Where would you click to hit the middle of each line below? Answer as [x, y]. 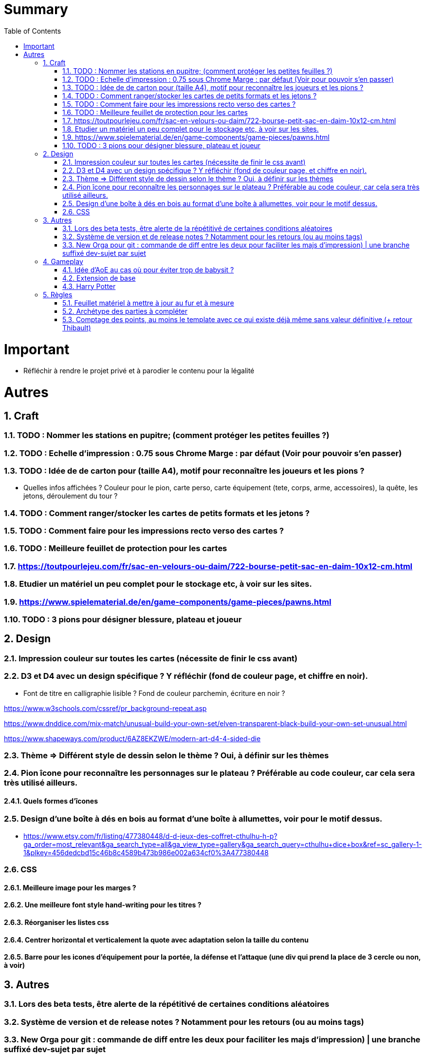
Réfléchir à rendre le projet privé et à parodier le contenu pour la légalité [139, 371]
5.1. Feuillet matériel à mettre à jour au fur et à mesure [148, 303]
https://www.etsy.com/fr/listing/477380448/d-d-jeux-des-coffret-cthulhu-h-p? [150, 836]
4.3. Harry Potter [89, 286]
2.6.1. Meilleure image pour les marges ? [70, 887]
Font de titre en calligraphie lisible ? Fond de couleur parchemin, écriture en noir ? [154, 693]
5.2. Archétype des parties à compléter [125, 311]
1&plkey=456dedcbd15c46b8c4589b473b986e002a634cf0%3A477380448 [146, 852]
